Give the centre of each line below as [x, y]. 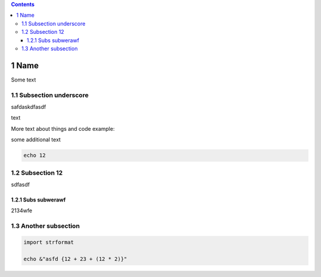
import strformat [49, 242]
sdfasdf [20, 184]
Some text [23, 80]
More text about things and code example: [63, 128]
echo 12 [34, 155]
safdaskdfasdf [29, 107]
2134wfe [22, 210]
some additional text [36, 140]
